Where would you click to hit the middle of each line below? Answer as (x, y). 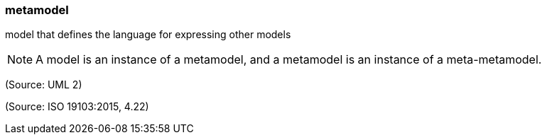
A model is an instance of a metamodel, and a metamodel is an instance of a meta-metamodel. (289, 60)
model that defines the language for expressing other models (148, 35)
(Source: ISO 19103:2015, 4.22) (77, 107)
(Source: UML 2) (44, 85)
